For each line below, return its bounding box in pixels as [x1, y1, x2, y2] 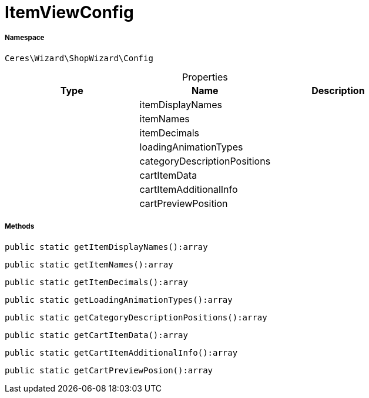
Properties [182, 71, 228, 83]
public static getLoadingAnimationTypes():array [5, 295, 233, 305]
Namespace [5, 34, 45, 42]
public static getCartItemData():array [5, 330, 188, 340]
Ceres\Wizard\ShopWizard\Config [5, 53, 153, 63]
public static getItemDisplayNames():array [5, 242, 208, 252]
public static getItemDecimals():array [5, 277, 188, 287]
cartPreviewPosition [139, 197, 228, 209]
